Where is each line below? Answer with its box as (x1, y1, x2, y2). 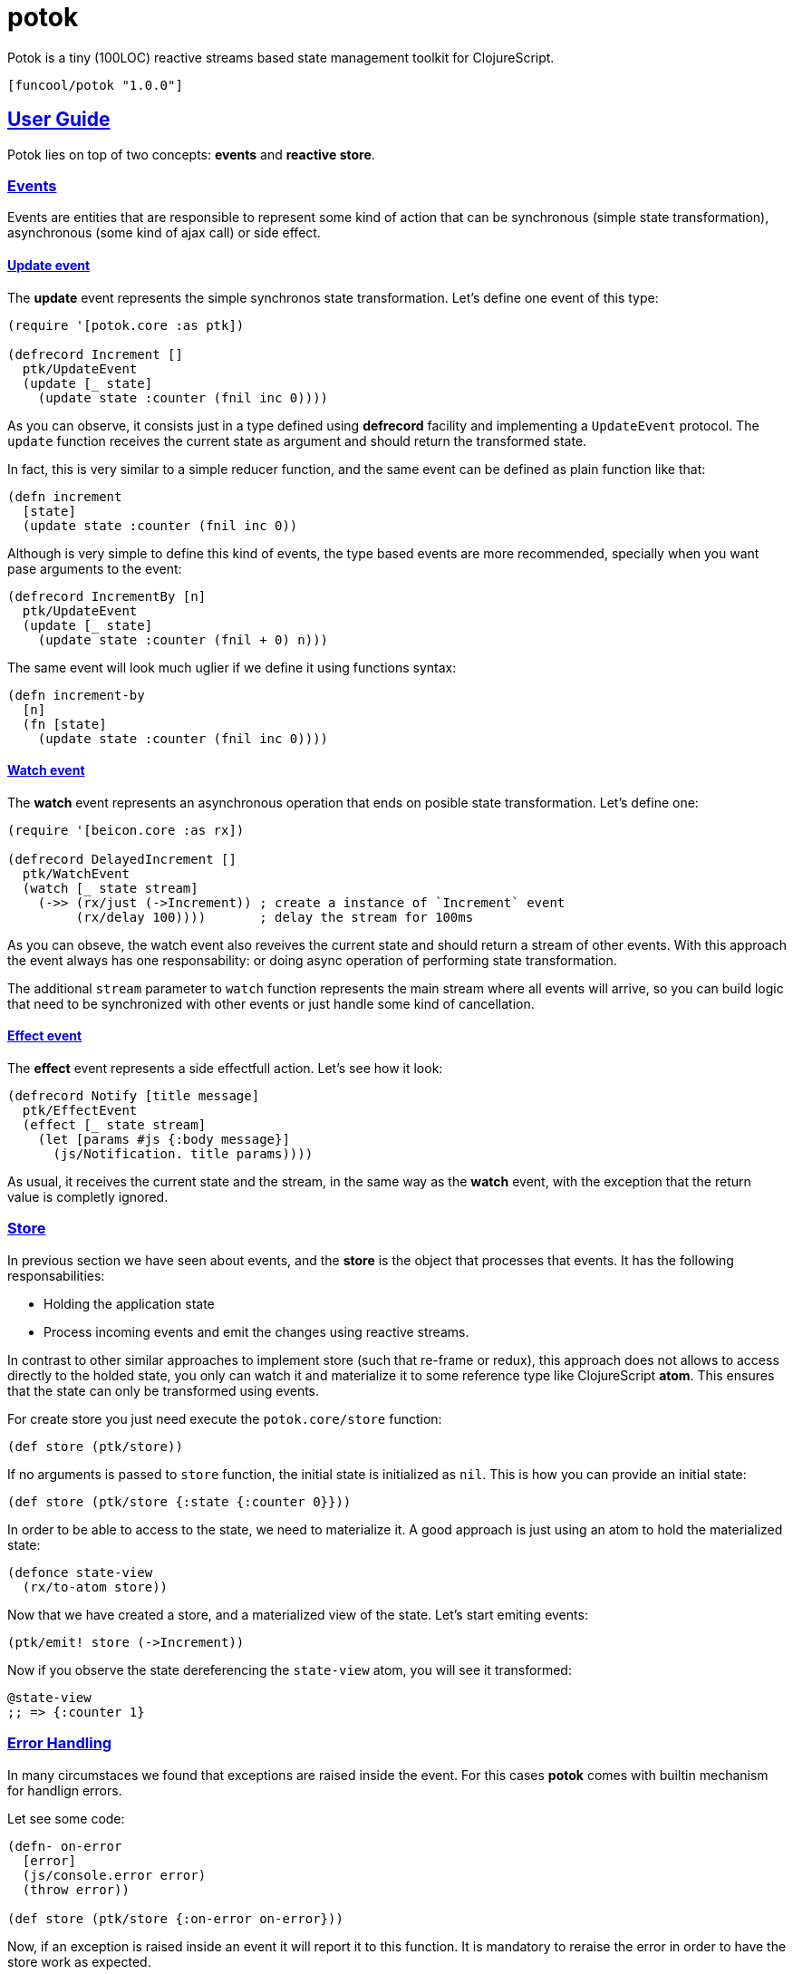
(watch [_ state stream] (22, 880, 198, 895)
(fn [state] (22, 716, 107, 731)
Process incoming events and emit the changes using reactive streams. (44, 1323, 469, 1340)
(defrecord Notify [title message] (7, 1089, 260, 1103)
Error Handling (7, 1734, 112, 1753)
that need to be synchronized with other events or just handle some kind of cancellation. (7, 995, 535, 1011)
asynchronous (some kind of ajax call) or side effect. (7, 225, 321, 241)
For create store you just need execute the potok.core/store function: (7, 1410, 442, 1427)
